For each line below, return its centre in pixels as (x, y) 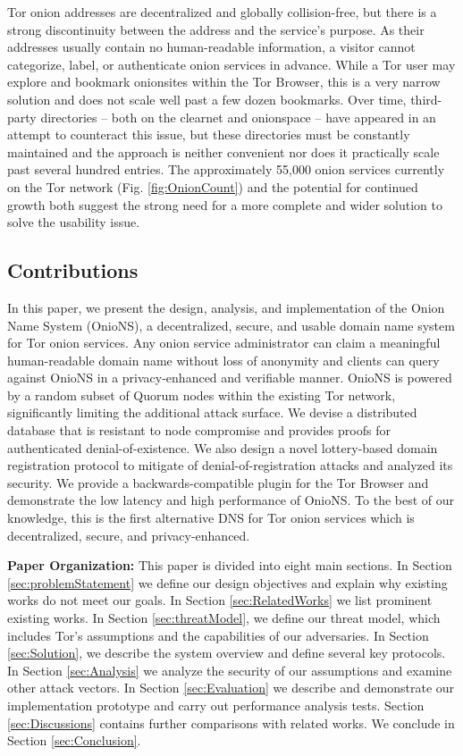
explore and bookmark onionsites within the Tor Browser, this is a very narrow (224, 82)
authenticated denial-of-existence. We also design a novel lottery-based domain (223, 447)
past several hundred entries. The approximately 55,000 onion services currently (226, 169)
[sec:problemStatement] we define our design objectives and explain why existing (227, 582)
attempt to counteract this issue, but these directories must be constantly (209, 134)
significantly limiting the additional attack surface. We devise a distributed (212, 412)
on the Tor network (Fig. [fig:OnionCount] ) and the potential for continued (213, 186)
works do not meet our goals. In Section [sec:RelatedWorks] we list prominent (220, 600)
